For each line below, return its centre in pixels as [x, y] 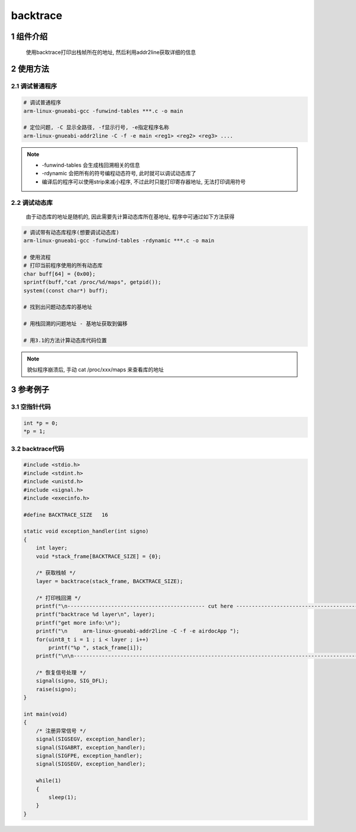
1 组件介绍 [29, 37]
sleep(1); [63, 797]
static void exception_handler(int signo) [86, 531]
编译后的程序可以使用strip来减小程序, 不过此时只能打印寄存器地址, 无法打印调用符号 [144, 182]
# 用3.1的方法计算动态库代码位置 [65, 340]
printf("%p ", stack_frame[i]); [95, 648]
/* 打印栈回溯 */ [58, 598]
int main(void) [45, 714]
